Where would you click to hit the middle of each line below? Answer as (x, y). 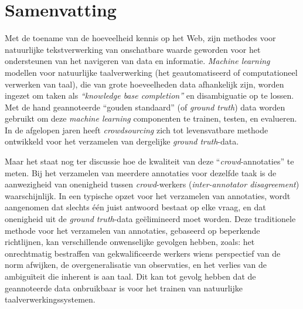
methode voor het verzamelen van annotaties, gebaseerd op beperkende (132, 230)
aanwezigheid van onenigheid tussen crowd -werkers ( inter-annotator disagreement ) (152, 184)
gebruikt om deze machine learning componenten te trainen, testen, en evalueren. (151, 118)
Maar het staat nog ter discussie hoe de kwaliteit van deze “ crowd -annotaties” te (149, 161)
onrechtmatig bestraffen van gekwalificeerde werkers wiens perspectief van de (143, 253)
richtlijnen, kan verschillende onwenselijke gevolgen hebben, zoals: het (130, 242)
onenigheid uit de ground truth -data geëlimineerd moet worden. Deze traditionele (150, 219)
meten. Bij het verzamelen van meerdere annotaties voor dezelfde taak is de (141, 172)
